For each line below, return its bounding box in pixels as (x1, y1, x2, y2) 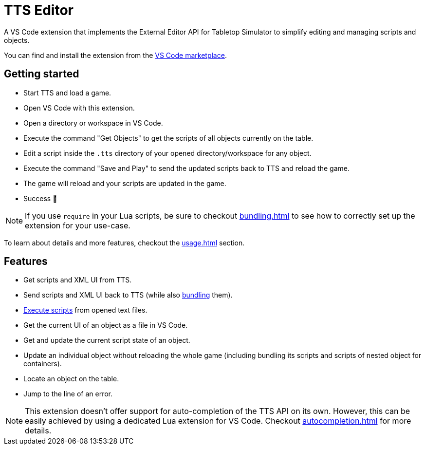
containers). (23, 359, 62, 368)
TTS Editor (4, 2, 74, 19)
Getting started (4, 68, 79, 80)
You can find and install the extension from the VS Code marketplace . (4, 51, 227, 59)
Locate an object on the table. (23, 374, 119, 383)
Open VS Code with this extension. (23, 103, 135, 112)
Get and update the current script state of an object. (23, 336, 190, 345)
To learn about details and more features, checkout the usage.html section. (4, 238, 245, 247)
